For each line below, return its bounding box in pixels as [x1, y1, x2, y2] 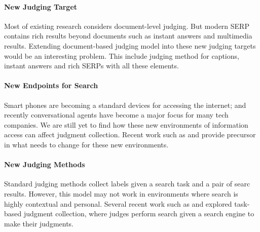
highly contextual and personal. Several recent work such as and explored [4, 198, 232, 209]
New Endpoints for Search [4, 80, 98, 91]
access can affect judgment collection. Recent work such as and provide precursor [4, 129, 256, 140]
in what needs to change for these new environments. [4, 139, 169, 149]
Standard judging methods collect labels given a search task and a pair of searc [4, 178, 250, 189]
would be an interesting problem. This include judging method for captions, [4, 50, 239, 61]
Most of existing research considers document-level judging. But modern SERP [4, 20, 249, 31]
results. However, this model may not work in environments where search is [4, 188, 238, 199]
